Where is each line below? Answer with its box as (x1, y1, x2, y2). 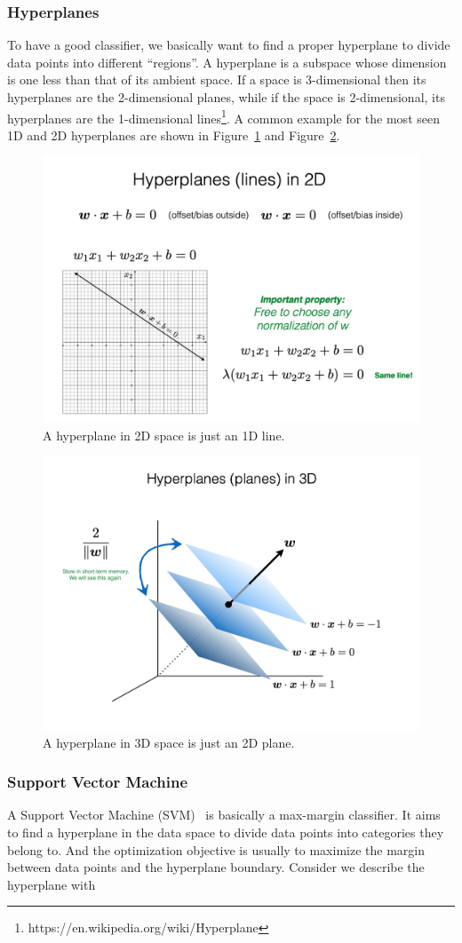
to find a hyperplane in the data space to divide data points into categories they (7, 822, 444, 841)
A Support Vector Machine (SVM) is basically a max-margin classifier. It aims (7, 805, 441, 824)
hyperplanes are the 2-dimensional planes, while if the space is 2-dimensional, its (7, 88, 445, 106)
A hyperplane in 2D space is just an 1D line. (43, 425, 285, 444)
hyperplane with (7, 875, 96, 893)
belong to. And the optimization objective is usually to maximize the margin (7, 840, 425, 859)
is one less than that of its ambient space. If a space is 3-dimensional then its (7, 70, 426, 89)
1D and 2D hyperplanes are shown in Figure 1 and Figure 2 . (7, 125, 340, 144)
